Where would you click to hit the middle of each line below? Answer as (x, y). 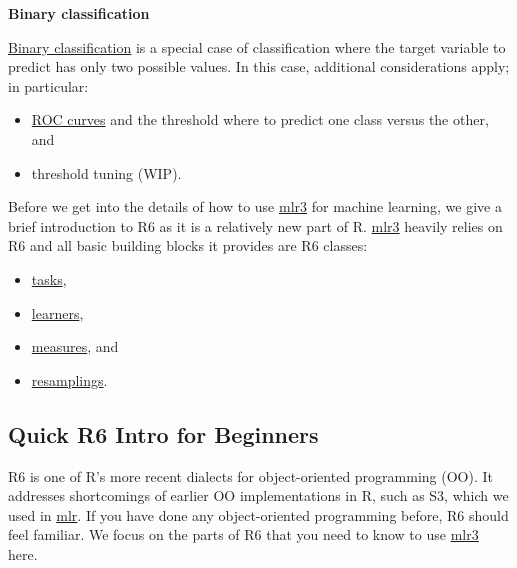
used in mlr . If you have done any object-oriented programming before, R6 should (258, 514)
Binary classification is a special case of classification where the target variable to (257, 46)
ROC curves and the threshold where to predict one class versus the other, (260, 119)
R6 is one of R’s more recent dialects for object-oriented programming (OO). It (250, 475)
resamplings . (69, 379)
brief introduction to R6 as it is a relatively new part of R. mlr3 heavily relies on (255, 225)
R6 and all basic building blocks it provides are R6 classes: (188, 245)
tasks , (49, 278)
